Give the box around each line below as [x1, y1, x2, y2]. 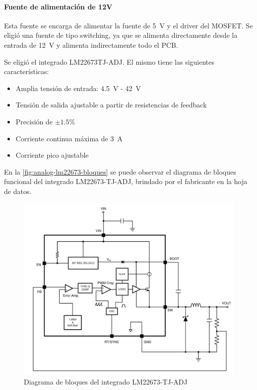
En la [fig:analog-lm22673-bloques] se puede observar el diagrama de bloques [4, 166, 236, 177]
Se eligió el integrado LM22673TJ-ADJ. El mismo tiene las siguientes [4, 56, 215, 67]
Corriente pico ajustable [15, 150, 89, 160]
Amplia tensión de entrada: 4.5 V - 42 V [15, 83, 141, 93]
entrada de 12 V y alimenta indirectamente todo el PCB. [4, 39, 178, 50]
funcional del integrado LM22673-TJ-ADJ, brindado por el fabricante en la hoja [4, 176, 248, 187]
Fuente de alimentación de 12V [4, 1, 113, 11]
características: [4, 66, 49, 77]
